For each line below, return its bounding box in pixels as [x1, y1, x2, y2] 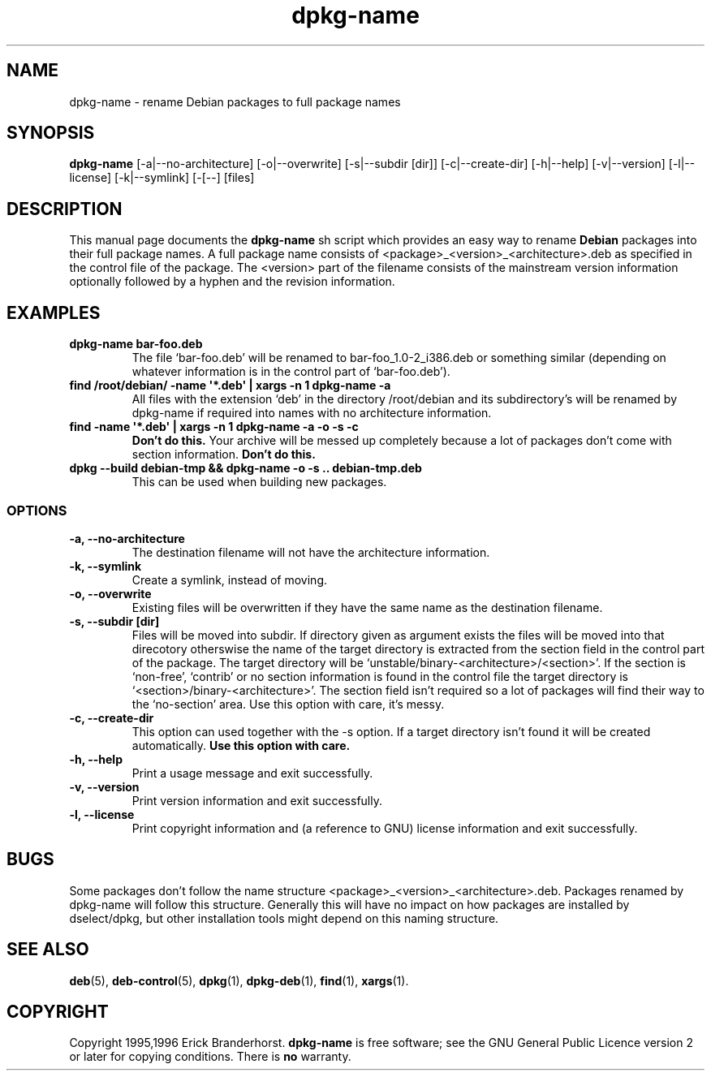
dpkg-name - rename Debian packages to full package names [69, 94, 401, 109]
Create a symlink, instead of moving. [131, 572, 328, 587]
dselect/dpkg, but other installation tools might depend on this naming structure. [69, 911, 499, 925]
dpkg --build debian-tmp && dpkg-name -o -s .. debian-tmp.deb [69, 461, 422, 476]
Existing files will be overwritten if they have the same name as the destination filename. [131, 600, 603, 614]
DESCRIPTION [6, 198, 123, 219]
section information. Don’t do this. [131, 447, 316, 462]
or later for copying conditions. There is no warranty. [69, 1049, 351, 1064]
